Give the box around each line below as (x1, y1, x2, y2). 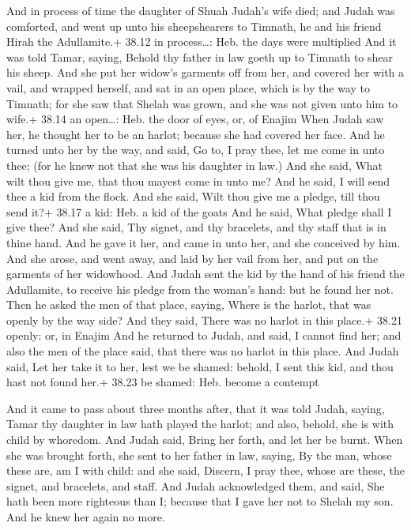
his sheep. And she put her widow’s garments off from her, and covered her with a (6, 64, 405, 81)
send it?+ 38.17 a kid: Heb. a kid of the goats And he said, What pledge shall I (6, 203, 392, 220)
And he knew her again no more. (6, 509, 165, 524)
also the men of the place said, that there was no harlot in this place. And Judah (6, 343, 399, 359)
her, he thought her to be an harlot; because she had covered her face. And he (6, 126, 385, 142)
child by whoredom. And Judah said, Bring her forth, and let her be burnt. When (6, 431, 403, 448)
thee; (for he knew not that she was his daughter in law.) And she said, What (6, 156, 383, 173)
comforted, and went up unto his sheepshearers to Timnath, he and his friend (6, 17, 382, 34)
